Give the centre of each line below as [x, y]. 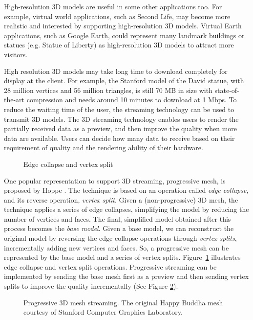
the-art [14, 100]
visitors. [16, 54]
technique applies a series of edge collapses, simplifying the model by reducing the [126, 209]
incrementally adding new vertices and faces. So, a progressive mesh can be [116, 247]
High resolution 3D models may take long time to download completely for [116, 71]
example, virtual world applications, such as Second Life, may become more [117, 16]
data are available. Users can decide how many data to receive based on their [119, 138]
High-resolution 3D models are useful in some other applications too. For [113, 6]
